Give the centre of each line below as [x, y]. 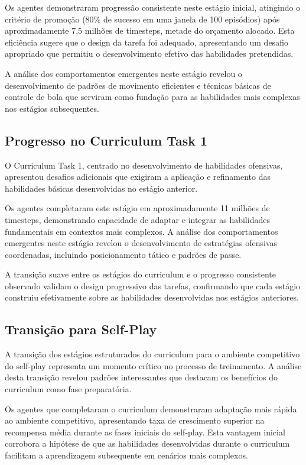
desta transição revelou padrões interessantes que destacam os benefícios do [141, 377]
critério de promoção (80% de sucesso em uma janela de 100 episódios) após [142, 19]
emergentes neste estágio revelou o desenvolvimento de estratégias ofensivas [141, 243]
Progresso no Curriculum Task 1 [106, 140]
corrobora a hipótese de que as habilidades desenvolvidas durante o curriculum [147, 443]
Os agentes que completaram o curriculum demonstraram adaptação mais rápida [151, 409]
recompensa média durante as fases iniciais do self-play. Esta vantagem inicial [145, 432]
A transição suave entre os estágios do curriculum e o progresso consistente [140, 274]
